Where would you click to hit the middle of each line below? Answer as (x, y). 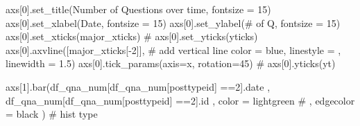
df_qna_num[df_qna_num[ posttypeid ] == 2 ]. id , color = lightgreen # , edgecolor (180, 100)
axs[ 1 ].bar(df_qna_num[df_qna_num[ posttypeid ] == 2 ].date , (138, 86)
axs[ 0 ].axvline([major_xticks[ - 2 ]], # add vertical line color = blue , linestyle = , (173, 49)
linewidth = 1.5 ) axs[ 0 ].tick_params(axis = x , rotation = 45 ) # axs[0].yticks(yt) (171, 63)
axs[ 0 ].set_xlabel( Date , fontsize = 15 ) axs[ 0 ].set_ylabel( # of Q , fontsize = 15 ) (173, 22)
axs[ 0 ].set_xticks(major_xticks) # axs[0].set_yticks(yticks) (132, 36)
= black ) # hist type (52, 114)
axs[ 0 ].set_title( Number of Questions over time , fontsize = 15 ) (138, 9)
